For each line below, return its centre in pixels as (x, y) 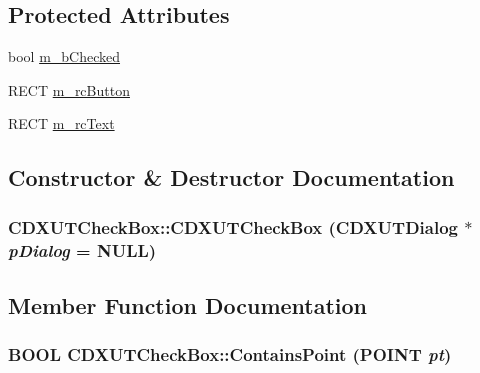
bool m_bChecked (64, 56)
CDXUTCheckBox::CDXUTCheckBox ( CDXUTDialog (233, 226)
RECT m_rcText (61, 123)
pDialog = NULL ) (82, 249)
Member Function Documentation (188, 304)
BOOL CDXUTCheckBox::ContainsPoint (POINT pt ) (230, 354)
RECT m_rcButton (69, 89)
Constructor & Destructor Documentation (231, 177)
